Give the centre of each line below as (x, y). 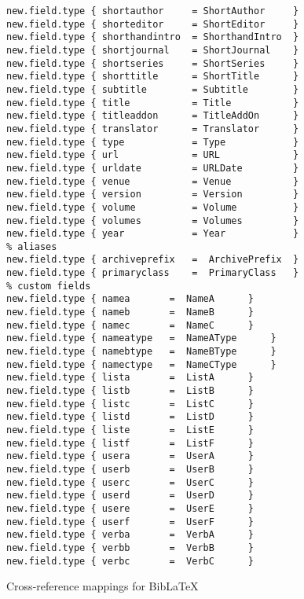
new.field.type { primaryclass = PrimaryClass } (153, 273)
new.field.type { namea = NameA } (130, 299)
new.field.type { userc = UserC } (130, 482)
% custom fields (49, 286)
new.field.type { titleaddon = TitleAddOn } (153, 116)
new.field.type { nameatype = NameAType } (141, 338)
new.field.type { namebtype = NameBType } (141, 352)
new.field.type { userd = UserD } (130, 496)
